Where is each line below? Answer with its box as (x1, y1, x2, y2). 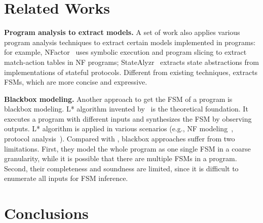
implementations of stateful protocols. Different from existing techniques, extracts (4, 66, 258, 77)
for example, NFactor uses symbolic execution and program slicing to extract (4, 47, 247, 57)
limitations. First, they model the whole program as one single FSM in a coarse (4, 143, 251, 154)
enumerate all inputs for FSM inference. (4, 173, 128, 183)
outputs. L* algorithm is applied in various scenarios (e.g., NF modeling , (4, 123, 234, 134)
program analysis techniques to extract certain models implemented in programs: (4, 36, 256, 47)
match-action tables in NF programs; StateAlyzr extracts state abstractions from (4, 56, 259, 67)
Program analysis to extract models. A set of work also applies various (4, 27, 240, 38)
